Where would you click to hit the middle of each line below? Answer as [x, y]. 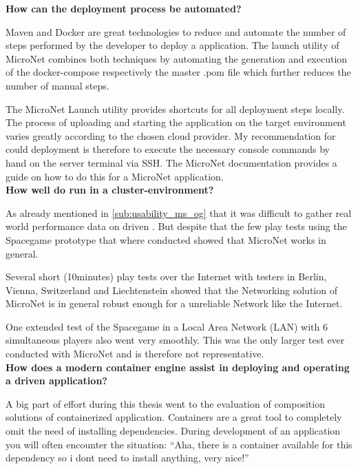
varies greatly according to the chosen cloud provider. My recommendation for [171, 135]
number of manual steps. [57, 85]
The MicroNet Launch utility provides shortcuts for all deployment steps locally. [175, 108]
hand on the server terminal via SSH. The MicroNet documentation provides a [171, 162]
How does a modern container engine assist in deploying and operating [178, 367]
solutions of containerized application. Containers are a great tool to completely [174, 417]
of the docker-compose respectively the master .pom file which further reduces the [178, 72]
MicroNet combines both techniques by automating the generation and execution [177, 58]
